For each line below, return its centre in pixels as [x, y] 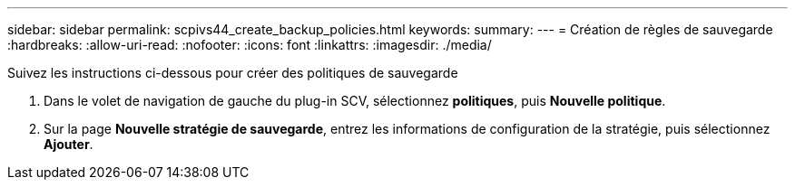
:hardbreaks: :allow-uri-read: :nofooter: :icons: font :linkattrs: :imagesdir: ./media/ [250, 45]
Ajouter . [69, 144]
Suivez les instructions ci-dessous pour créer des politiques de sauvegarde [233, 73]
